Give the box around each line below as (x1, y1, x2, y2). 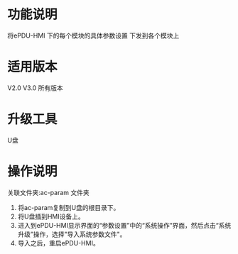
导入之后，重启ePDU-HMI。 (17, 238, 99, 247)
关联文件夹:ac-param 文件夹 (7, 188, 90, 197)
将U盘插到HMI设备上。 (17, 212, 85, 221)
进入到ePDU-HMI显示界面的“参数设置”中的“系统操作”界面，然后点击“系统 (17, 221, 232, 229)
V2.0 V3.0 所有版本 (7, 83, 64, 92)
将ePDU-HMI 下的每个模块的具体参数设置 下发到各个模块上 (7, 31, 180, 40)
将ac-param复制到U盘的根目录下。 (17, 203, 120, 211)
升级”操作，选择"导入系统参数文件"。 (17, 230, 126, 238)
